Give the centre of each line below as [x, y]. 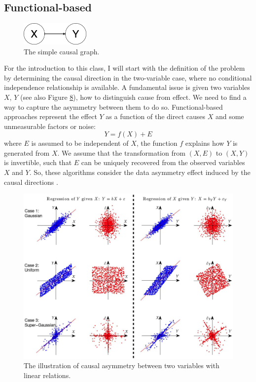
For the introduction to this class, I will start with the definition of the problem [125, 68]
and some [230, 116]
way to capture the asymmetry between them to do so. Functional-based [113, 106]
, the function [157, 143]
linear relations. [47, 375]
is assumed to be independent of [80, 143]
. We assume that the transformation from [121, 152]
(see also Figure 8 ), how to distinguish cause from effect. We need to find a [133, 97]
